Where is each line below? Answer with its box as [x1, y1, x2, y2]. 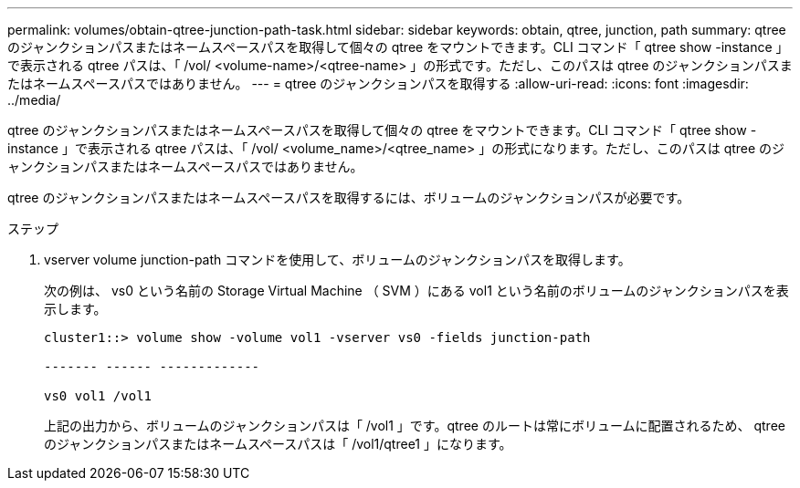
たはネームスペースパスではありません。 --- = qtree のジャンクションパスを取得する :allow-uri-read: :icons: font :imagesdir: [7, 76, 749, 91]
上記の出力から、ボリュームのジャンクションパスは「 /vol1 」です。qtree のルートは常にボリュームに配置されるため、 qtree [44, 418, 785, 433]
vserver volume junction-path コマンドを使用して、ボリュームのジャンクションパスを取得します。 [44, 252, 631, 267]
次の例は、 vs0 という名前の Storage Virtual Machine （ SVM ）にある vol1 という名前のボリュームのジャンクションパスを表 [44, 283, 789, 298]
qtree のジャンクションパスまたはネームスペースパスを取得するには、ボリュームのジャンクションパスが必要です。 [7, 190, 690, 205]
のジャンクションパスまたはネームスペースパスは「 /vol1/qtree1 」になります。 [44, 436, 512, 452]
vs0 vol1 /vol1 [44, 389, 153, 403]
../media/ [7, 92, 61, 108]
